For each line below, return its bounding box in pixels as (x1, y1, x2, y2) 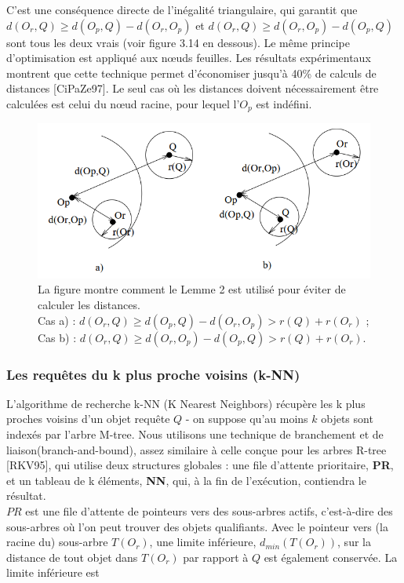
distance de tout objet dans (6, 548, 138, 565)
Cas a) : (38, 312, 76, 328)
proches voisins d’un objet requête (6, 410, 170, 427)
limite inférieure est (6, 564, 100, 581)
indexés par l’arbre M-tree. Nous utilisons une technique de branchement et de (6, 426, 384, 443)
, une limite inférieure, (149, 534, 257, 550)
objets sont (321, 410, 373, 427)
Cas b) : (38, 329, 77, 345)
